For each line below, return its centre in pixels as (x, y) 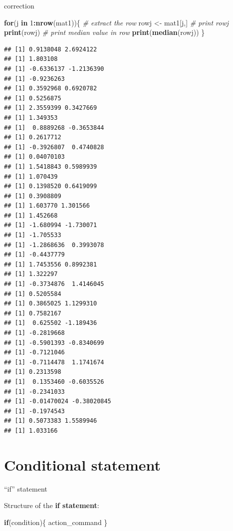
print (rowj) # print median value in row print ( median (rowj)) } (105, 32)
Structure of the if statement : (52, 505)
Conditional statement (83, 464)
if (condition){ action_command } (56, 522)
